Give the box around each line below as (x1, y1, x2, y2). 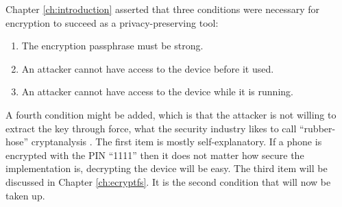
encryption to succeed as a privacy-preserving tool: (5, 15, 219, 29)
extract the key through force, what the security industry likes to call (5, 121, 297, 135)
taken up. (5, 188, 45, 202)
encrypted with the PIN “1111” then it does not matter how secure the (5, 147, 304, 162)
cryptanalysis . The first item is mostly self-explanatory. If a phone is (31, 134, 322, 149)
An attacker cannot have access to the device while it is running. (21, 84, 293, 99)
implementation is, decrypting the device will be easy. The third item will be (5, 161, 328, 175)
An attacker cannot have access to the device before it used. (21, 61, 274, 75)
